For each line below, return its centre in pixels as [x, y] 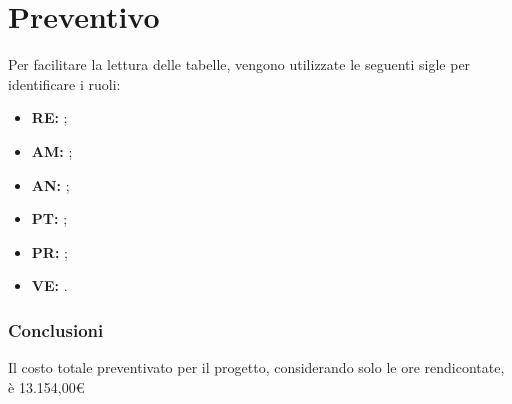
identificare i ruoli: [64, 83]
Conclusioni [56, 329]
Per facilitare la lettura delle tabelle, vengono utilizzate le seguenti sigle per [239, 64]
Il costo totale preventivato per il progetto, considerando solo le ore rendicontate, [256, 367]
